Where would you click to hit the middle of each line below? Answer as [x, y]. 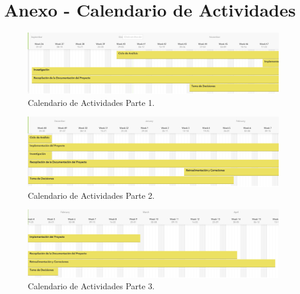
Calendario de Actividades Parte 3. [91, 286]
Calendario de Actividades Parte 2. [91, 195]
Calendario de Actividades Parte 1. [91, 102]
